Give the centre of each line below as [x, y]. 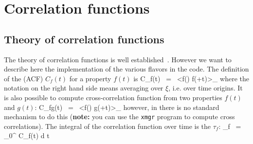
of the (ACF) [24, 78]
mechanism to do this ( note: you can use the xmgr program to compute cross [119, 117]
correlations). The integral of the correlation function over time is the [108, 126]
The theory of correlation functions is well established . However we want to [118, 59]
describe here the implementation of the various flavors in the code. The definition [126, 69]
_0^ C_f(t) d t [27, 135]
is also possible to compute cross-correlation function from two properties [113, 97]
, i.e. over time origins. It [206, 88]
